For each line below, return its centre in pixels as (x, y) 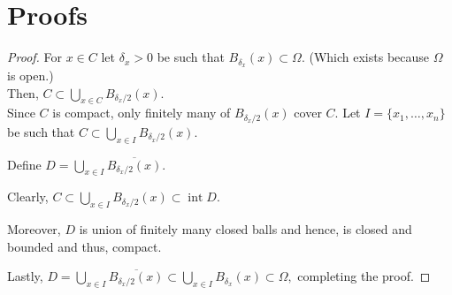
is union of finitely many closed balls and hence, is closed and (245, 229)
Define (24, 164)
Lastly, (25, 276)
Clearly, (28, 197)
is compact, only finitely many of (142, 113)
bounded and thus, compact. (84, 246)
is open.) (31, 75)
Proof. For (35, 57)
